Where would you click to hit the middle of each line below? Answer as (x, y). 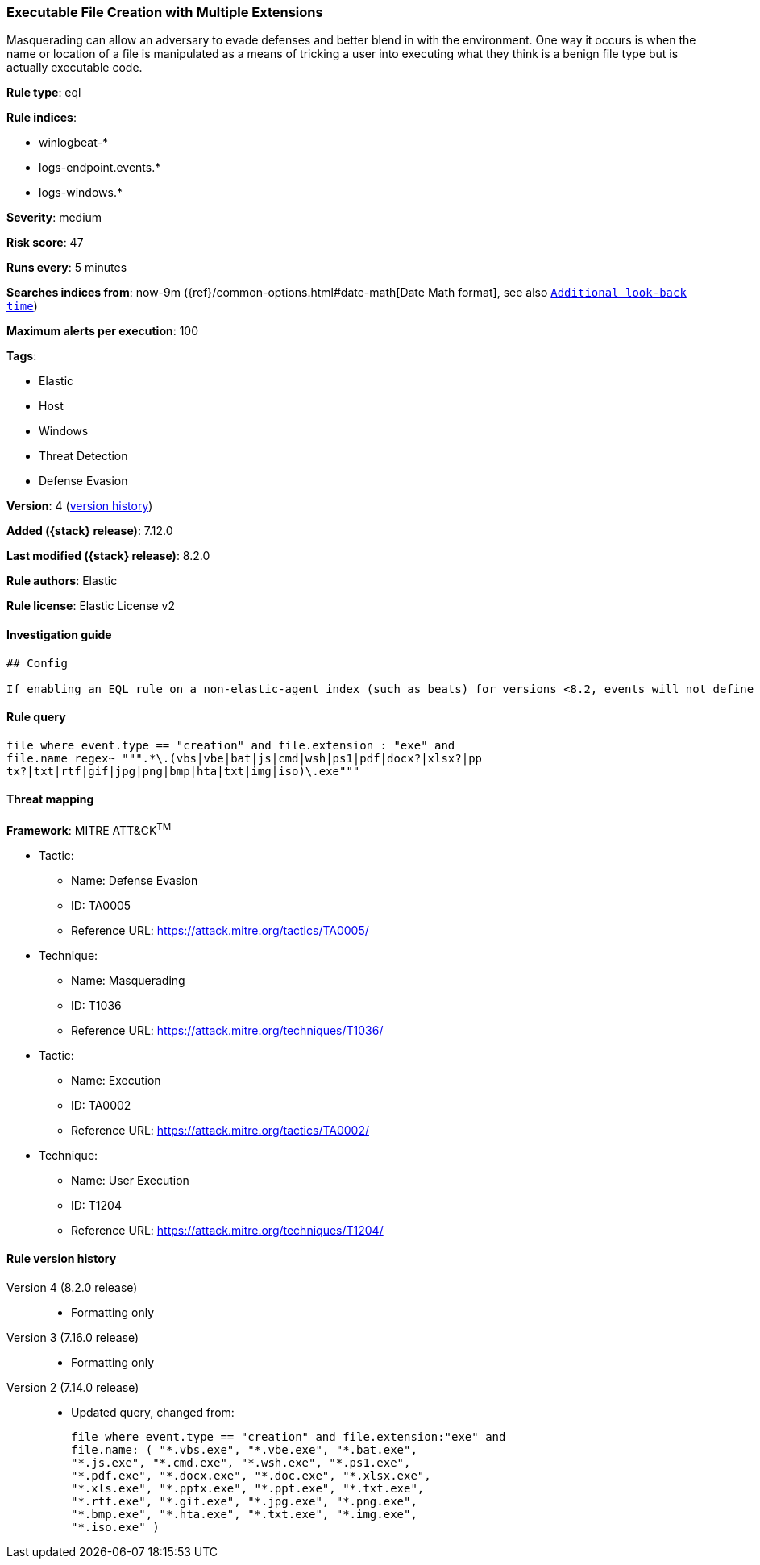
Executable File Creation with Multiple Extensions (165, 12)
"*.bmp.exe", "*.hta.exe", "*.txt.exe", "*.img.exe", (244, 1514)
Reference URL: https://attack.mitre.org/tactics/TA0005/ (220, 930)
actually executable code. (75, 68)
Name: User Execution (130, 1180)
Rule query (36, 717)
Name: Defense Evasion (135, 880)
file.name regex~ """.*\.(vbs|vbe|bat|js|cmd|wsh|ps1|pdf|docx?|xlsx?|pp (245, 758)
